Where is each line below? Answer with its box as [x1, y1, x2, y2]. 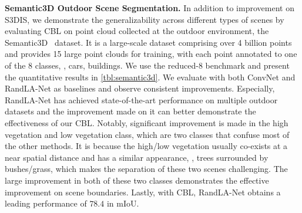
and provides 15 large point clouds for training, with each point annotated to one [5, 48, 297, 60]
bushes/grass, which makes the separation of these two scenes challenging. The [5, 163, 288, 175]
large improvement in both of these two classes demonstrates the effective [5, 174, 269, 186]
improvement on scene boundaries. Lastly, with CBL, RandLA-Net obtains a [5, 185, 281, 198]
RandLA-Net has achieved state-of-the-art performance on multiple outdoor [5, 93, 278, 106]
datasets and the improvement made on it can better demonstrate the [5, 105, 256, 117]
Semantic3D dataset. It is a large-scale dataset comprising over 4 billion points [5, 36, 292, 48]
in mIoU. [106, 197, 139, 209]
